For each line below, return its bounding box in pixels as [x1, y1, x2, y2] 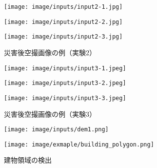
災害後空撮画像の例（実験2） [4, 47, 96, 57]
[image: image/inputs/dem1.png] [4, 126, 109, 133]
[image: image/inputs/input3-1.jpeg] [4, 64, 126, 72]
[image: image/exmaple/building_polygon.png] [4, 141, 154, 148]
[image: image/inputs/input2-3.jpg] [4, 33, 123, 41]
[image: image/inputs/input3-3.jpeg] [4, 94, 126, 102]
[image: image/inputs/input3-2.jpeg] [4, 80, 126, 87]
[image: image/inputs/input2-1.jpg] [4, 3, 123, 10]
